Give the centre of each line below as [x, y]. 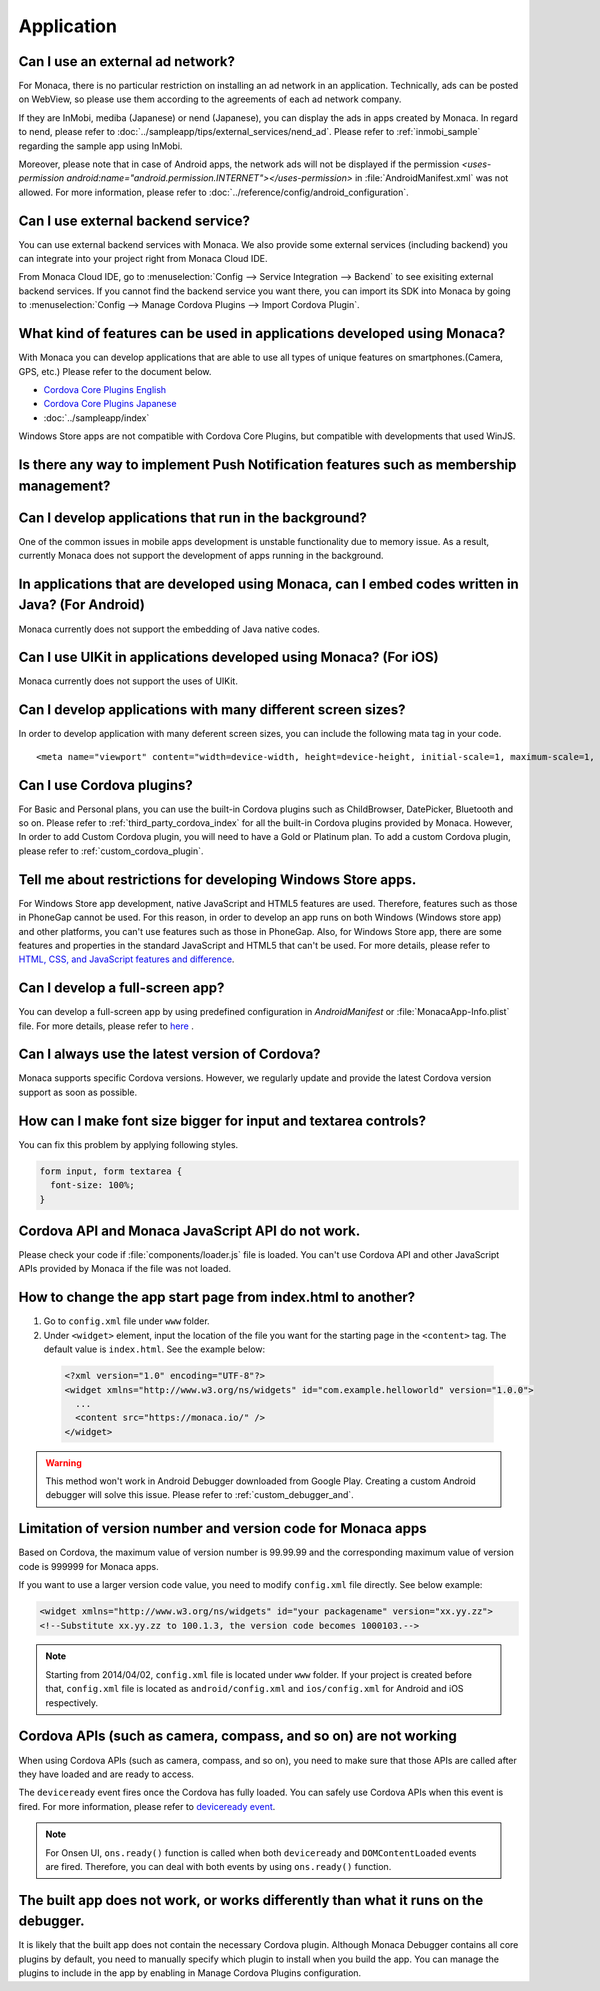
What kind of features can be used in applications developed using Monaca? [262, 333]
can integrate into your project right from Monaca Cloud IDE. [143, 259]
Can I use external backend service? [134, 220]
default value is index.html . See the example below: [154, 1349]
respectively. [72, 1702]
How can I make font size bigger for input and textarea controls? [222, 1120]
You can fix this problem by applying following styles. [128, 1144]
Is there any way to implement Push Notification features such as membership [267, 464]
